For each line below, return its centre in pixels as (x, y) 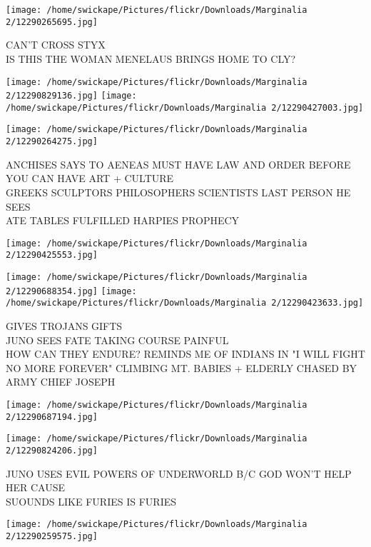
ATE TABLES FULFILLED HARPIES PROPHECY (123, 220)
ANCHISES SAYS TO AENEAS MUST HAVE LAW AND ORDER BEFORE (178, 164)
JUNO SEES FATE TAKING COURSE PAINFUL (117, 340)
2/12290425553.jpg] (52, 255)
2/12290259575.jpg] (52, 537)
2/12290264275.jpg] (52, 142)
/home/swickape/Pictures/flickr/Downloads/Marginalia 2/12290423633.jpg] (185, 303)
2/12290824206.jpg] (52, 450)
